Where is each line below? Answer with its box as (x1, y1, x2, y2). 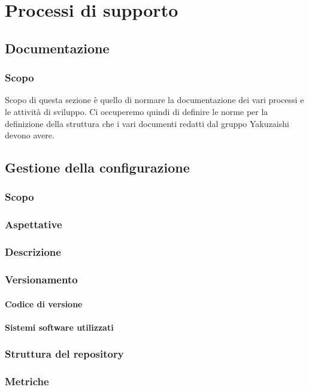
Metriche (5, 374, 49, 389)
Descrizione (5, 244, 61, 259)
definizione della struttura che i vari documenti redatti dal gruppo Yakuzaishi (5, 117, 289, 129)
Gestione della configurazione (5, 158, 190, 177)
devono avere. (5, 129, 54, 141)
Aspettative (5, 217, 62, 232)
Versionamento (5, 271, 78, 286)
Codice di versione (5, 297, 83, 310)
